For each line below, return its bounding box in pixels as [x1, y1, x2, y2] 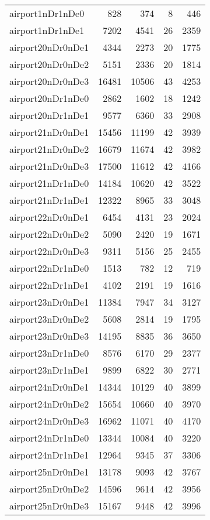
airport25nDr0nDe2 [9, 482, 89, 495]
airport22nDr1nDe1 [9, 278, 89, 292]
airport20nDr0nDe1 [9, 40, 89, 54]
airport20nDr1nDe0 [9, 91, 89, 105]
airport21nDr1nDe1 [9, 193, 89, 207]
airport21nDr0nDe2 [9, 142, 89, 156]
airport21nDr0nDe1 [9, 125, 89, 139]
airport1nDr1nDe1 [9, 23, 85, 37]
